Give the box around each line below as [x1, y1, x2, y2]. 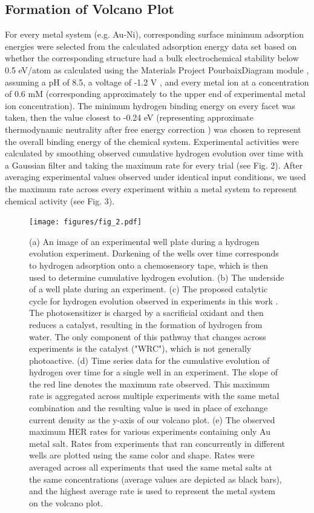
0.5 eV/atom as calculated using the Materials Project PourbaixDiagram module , [5, 63, 309, 76]
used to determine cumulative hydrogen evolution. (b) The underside [29, 270, 284, 283]
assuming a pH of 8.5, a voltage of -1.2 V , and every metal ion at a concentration [5, 75, 309, 88]
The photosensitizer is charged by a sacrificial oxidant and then [29, 306, 264, 319]
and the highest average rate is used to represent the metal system [29, 485, 275, 497]
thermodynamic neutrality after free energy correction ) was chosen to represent [5, 122, 301, 135]
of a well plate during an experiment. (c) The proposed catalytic [29, 283, 268, 295]
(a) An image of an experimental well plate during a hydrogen [29, 235, 260, 247]
